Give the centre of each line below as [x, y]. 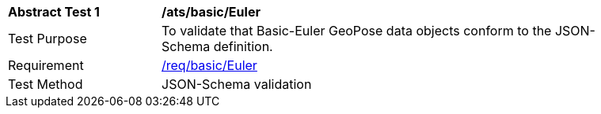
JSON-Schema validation [237, 84]
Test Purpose [48, 39]
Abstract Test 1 [54, 12]
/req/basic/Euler [209, 65]
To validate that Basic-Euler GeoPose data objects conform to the [357, 31]
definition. [243, 46]
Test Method [46, 84]
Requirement [46, 65]
